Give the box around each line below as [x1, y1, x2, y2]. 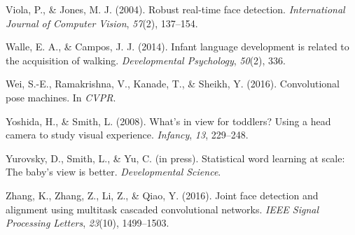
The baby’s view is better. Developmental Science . [6, 164, 221, 179]
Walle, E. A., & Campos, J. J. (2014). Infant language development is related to [6, 39, 349, 54]
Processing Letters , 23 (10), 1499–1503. [6, 215, 169, 230]
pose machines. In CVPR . [6, 90, 116, 104]
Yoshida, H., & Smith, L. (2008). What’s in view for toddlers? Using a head [6, 113, 331, 128]
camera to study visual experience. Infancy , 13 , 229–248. [6, 127, 249, 142]
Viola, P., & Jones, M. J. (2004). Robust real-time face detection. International [6, 2, 345, 16]
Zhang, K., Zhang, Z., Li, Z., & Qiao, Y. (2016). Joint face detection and [6, 187, 319, 202]
